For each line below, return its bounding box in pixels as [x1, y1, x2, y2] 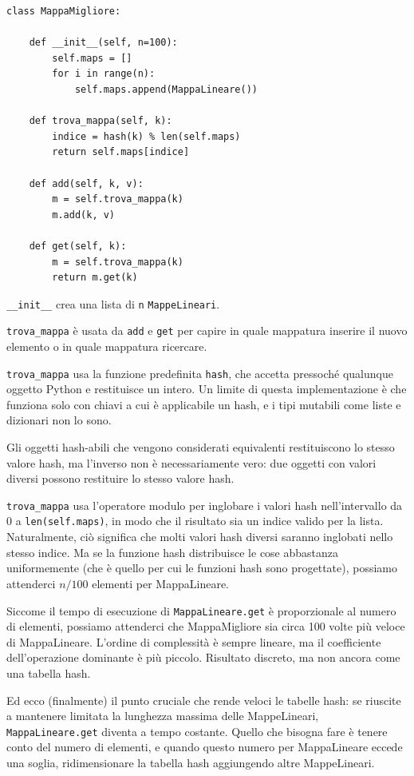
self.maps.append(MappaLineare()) [74, 83, 258, 95]
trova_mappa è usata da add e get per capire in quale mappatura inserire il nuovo [6, 322, 408, 339]
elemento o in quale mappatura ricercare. [6, 338, 207, 354]
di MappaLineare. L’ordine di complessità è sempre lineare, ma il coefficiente [6, 633, 381, 650]
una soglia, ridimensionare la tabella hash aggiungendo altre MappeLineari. [6, 754, 375, 771]
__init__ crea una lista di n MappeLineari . [6, 295, 220, 312]
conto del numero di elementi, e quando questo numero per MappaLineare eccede [6, 738, 403, 755]
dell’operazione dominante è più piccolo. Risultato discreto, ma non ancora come [6, 649, 400, 666]
